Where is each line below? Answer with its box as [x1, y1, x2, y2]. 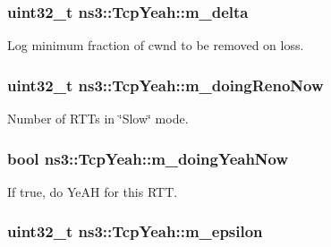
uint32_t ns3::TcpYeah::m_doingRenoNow [7, 73, 324, 96]
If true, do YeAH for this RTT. [7, 182, 178, 200]
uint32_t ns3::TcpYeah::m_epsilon [7, 220, 263, 243]
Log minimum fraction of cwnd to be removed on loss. [7, 36, 304, 55]
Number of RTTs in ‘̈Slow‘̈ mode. [7, 109, 189, 128]
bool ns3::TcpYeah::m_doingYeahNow [7, 147, 289, 169]
